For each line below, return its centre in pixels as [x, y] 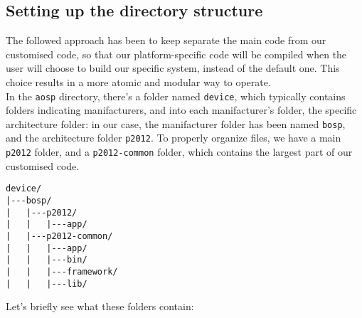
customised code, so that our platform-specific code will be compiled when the [176, 54]
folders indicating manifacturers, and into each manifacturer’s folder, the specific [181, 110]
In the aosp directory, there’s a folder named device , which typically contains [176, 96]
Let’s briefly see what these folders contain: [100, 306]
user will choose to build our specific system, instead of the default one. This [173, 68]
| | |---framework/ [62, 271]
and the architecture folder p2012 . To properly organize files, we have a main [174, 138]
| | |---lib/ [47, 283]
